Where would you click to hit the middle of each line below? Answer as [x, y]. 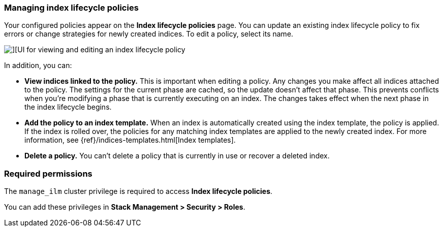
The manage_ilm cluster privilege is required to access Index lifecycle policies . [138, 191]
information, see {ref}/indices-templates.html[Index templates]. [130, 140]
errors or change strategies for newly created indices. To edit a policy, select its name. [149, 34]
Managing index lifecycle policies [71, 8]
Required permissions [48, 173]
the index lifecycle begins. [68, 107]
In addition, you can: [38, 65]
